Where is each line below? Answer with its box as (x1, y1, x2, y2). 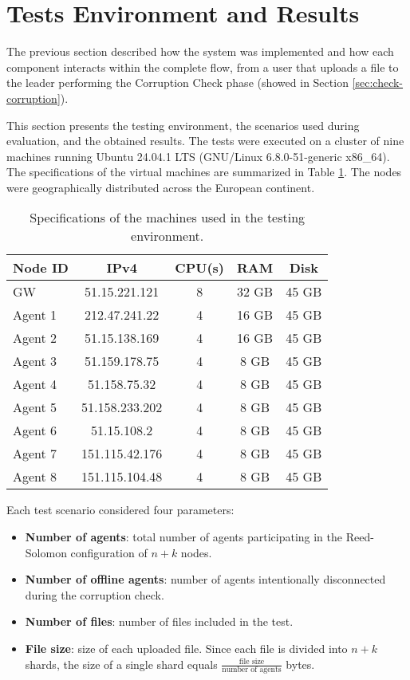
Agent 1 (13, 305, 57, 324)
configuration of (70, 544, 148, 560)
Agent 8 (13, 467, 57, 486)
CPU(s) (175, 258, 224, 277)
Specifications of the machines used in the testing (30, 208, 306, 227)
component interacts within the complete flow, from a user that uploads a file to (6, 58, 399, 75)
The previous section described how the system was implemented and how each (6, 43, 394, 60)
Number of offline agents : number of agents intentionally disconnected (25, 571, 386, 588)
